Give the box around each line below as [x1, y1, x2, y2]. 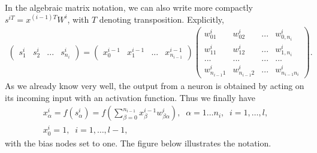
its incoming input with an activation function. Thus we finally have [5, 91, 255, 103]
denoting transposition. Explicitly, [99, 13, 224, 25]
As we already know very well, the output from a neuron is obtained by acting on [5, 79, 304, 92]
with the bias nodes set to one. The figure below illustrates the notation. [5, 136, 271, 149]
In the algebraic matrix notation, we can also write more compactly [5, 1, 253, 13]
